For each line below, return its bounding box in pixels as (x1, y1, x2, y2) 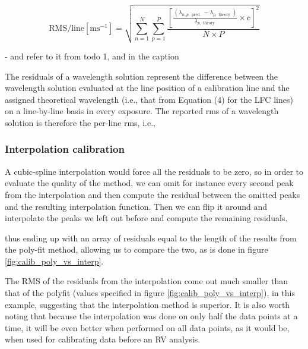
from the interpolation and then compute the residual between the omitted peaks (5, 188, 300, 200)
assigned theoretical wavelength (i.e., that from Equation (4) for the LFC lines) (5, 93, 293, 105)
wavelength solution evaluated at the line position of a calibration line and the (5, 81, 290, 94)
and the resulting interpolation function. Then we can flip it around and (5, 200, 268, 212)
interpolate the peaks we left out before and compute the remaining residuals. (5, 212, 288, 224)
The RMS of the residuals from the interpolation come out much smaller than (5, 275, 288, 287)
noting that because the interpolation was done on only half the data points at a (5, 310, 298, 322)
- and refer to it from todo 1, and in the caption (5, 49, 179, 62)
